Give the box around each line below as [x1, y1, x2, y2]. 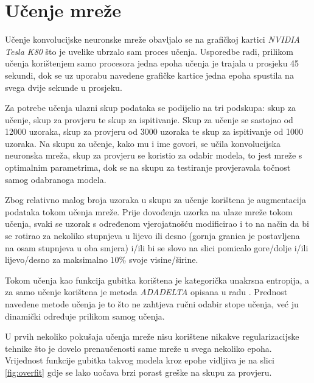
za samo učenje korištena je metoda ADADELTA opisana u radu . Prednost [5, 285, 288, 298]
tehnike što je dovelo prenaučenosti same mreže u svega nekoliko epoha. [5, 342, 272, 354]
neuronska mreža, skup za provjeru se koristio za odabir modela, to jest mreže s [5, 149, 302, 162]
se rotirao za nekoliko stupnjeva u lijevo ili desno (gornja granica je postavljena [5, 229, 300, 242]
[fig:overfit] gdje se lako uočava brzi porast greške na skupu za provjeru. [5, 365, 272, 378]
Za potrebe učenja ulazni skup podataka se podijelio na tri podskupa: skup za [5, 101, 296, 114]
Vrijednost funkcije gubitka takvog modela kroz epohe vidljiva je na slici [5, 354, 274, 367]
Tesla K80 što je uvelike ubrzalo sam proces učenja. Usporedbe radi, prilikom [5, 45, 293, 57]
